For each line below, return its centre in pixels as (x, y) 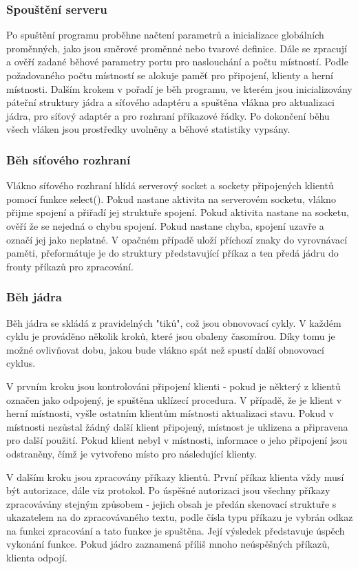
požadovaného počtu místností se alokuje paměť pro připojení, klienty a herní (170, 75)
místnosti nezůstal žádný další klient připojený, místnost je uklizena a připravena (177, 426)
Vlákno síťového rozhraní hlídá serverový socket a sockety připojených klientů (170, 185)
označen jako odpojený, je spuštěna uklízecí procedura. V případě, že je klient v (174, 399)
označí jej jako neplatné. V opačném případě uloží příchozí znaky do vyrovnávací (177, 239)
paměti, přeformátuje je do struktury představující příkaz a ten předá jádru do (172, 253)
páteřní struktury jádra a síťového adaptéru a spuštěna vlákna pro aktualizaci (170, 102)
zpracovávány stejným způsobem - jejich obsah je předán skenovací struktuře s (171, 503)
